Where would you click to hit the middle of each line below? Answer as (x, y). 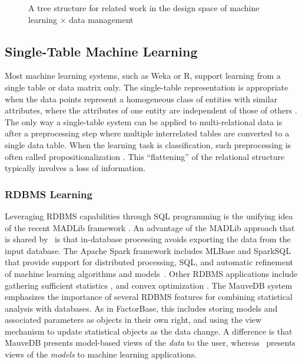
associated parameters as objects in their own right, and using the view (133, 320)
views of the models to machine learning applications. (101, 354)
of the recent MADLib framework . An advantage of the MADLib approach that (150, 227)
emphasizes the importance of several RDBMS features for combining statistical (149, 297)
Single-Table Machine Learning (101, 51)
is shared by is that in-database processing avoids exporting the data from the (148, 239)
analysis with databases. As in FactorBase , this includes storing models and (141, 308)
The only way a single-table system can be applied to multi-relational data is (144, 121)
